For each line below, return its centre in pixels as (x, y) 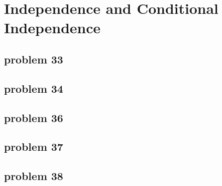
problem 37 (34, 147)
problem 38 (34, 176)
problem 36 (34, 117)
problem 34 (34, 88)
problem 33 (34, 59)
